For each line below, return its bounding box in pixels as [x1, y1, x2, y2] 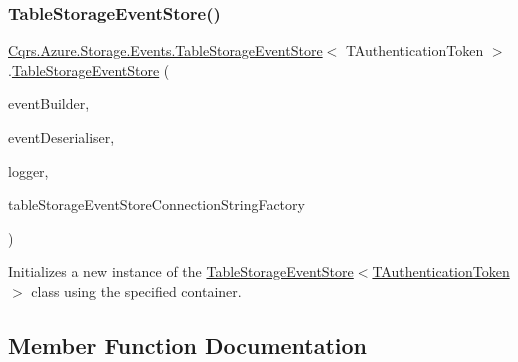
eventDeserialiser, [8, 127, 115, 147]
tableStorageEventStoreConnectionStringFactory [8, 194, 305, 215]
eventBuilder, [8, 93, 90, 114]
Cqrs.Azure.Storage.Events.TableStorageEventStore [8, 40, 323, 61]
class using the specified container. [31, 280, 242, 301]
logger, [8, 160, 49, 181]
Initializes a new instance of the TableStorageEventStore [8, 261, 354, 282]
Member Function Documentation [8, 329, 368, 360]
